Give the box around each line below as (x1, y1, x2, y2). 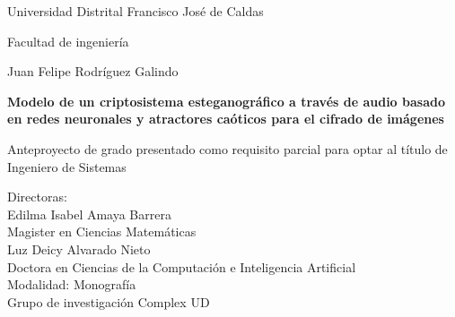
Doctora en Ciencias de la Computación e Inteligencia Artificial (7, 257, 356, 276)
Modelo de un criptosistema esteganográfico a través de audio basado (7, 91, 445, 110)
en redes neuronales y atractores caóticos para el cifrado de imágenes (7, 109, 444, 128)
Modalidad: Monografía (7, 275, 136, 294)
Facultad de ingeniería (7, 31, 129, 50)
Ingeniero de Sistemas (7, 157, 127, 176)
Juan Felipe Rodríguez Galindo (7, 62, 179, 81)
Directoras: (7, 187, 67, 206)
